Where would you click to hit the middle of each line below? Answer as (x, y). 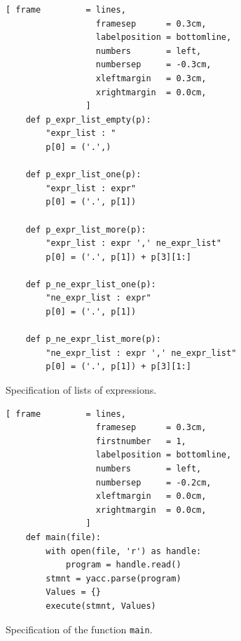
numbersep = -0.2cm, (153, 482)
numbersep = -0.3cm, (153, 65)
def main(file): (63, 537)
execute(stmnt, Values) (101, 606)
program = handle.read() (123, 565)
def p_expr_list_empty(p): (88, 119)
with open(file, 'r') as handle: (124, 551)
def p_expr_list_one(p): (83, 175)
